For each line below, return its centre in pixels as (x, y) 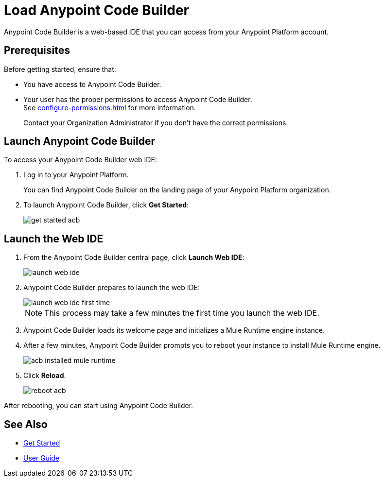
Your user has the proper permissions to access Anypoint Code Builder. (138, 99)
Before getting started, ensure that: (60, 69)
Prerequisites (37, 51)
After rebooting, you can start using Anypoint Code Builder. (99, 406)
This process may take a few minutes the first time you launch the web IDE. (182, 313)
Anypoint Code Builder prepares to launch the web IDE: (112, 288)
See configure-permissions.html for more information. (110, 107)
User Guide (42, 458)
